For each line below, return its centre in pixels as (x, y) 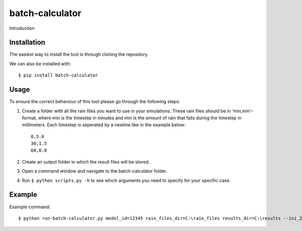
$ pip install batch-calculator (58, 75)
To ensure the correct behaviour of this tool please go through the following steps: (95, 102)
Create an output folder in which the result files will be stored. (86, 162)
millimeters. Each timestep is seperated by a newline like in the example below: (104, 125)
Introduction (22, 28)
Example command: (30, 207)
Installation (27, 43)
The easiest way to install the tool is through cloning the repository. (79, 54)
